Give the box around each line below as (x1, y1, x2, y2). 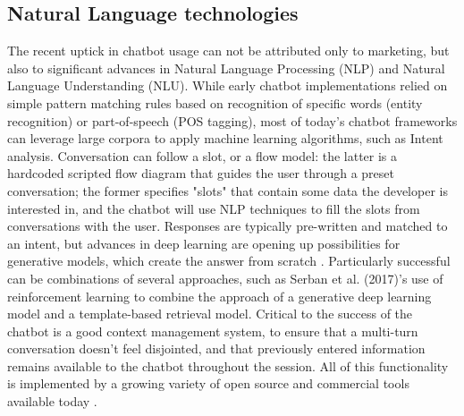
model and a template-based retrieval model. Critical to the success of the (7, 304, 413, 323)
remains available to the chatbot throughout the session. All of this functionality (7, 356, 449, 375)
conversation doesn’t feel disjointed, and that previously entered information (7, 339, 426, 358)
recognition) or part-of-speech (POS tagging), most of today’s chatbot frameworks (7, 111, 458, 130)
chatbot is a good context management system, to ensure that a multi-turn (7, 321, 418, 340)
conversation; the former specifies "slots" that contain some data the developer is (7, 181, 448, 200)
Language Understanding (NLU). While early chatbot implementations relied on (7, 76, 448, 95)
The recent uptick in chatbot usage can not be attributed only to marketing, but (7, 41, 450, 60)
